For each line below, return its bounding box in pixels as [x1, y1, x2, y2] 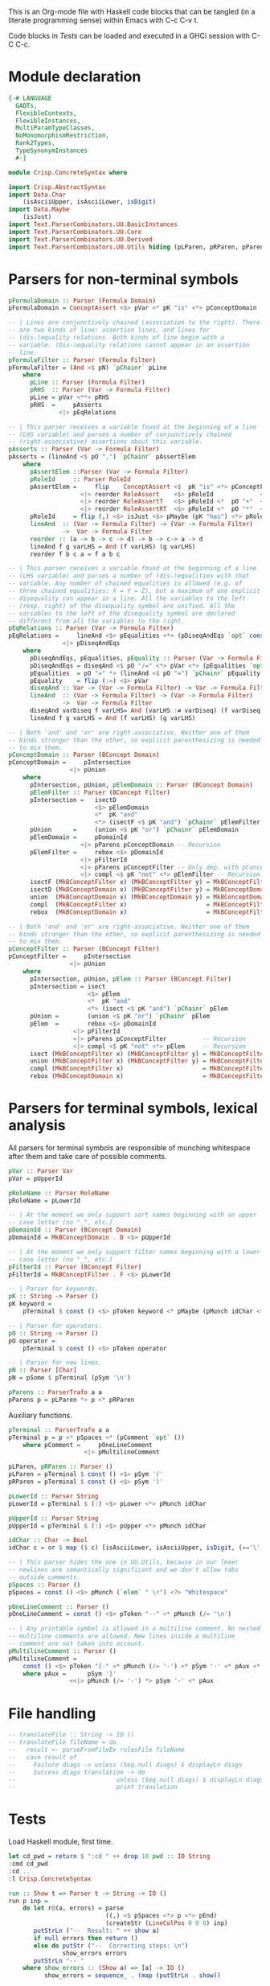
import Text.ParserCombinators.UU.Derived [8, 235, 153, 244]
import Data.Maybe [8, 205, 70, 214]
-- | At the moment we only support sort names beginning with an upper [8, 1211, 257, 1219]
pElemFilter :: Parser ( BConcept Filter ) [29, 788, 171, 796]
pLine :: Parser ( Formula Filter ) [29, 378, 146, 387]
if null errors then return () [33, 1934, 138, 1942]
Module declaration [8, 68, 141, 86]
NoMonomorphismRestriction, [15, 132, 110, 140]
